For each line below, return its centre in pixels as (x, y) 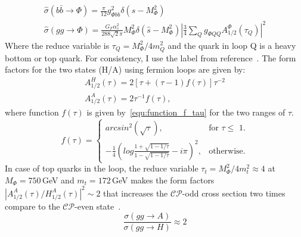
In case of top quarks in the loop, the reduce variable (102, 168)
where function (32, 112)
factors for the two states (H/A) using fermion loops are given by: (125, 69)
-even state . (98, 206)
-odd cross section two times (234, 193)
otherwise (226, 151)
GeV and (58, 180)
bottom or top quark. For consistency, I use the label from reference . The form (150, 57)
